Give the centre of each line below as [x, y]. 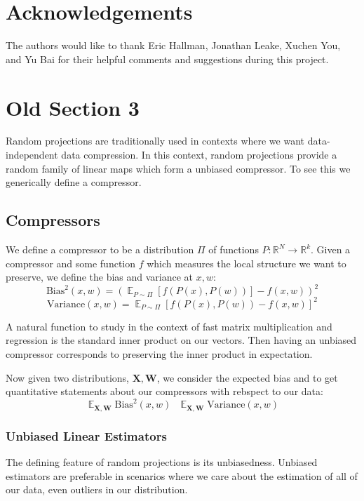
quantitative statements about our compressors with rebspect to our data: [164, 391]
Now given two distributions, [67, 377]
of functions [234, 249]
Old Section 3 [73, 107]
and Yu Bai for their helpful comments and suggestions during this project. [167, 59]
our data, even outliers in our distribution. [97, 489]
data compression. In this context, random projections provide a [199, 155]
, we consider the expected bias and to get [247, 377]
